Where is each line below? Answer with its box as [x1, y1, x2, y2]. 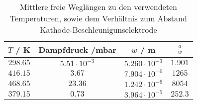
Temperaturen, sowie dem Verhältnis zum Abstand [9, 12, 187, 24]
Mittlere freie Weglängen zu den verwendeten [19, 1, 177, 12]
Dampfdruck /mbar [38, 44, 116, 55]
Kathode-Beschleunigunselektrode [40, 24, 157, 35]
